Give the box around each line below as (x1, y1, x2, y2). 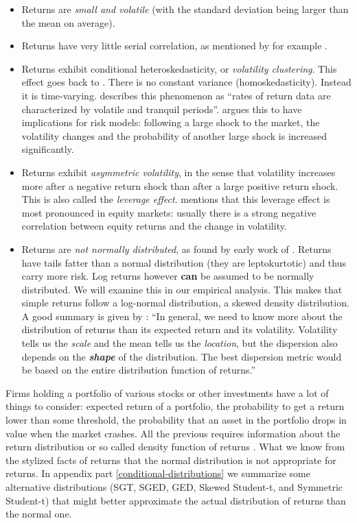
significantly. (21, 142, 74, 156)
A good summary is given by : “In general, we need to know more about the (21, 308, 343, 323)
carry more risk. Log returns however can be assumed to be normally (21, 269, 314, 283)
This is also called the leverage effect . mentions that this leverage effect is (21, 192, 330, 206)
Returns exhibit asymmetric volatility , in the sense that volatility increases (21, 165, 336, 179)
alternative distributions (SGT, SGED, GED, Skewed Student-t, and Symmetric (5, 480, 343, 494)
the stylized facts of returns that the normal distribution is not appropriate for (5, 452, 336, 467)
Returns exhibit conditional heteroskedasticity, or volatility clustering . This (21, 61, 337, 75)
